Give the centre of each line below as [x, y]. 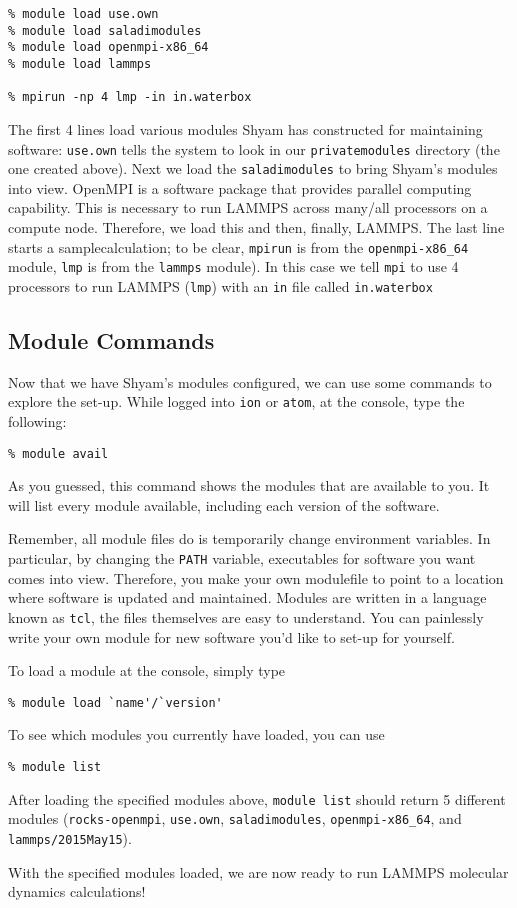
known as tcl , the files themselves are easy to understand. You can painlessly [246, 616]
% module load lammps [80, 63]
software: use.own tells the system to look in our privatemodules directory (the [254, 148]
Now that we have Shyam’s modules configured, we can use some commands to [250, 381]
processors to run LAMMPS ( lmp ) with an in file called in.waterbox [220, 285]
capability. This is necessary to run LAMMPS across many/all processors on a [248, 207]
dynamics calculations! [77, 891]
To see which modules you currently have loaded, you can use [196, 734]
